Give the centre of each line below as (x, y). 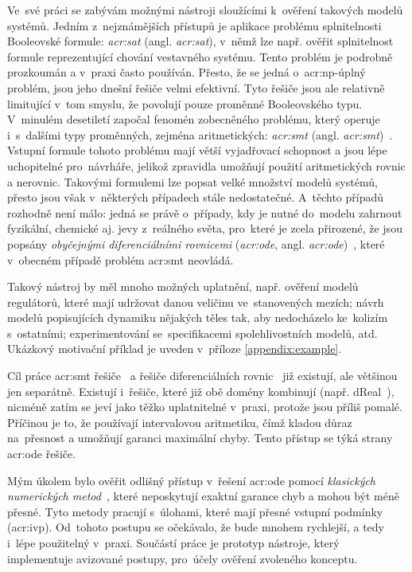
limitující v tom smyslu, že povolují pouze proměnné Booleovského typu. (185, 103)
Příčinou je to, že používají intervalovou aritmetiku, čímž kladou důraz (180, 422)
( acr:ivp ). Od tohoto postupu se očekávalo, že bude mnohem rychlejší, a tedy (196, 527)
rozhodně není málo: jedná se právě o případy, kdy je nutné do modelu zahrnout (205, 212)
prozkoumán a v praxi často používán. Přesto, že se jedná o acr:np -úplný (187, 72)
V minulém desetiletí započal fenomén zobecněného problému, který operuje (194, 119)
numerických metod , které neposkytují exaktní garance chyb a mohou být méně (203, 496)
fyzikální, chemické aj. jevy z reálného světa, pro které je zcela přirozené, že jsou (205, 228)
